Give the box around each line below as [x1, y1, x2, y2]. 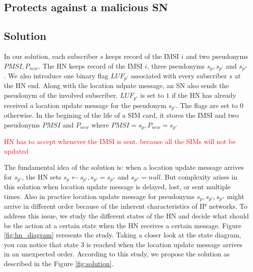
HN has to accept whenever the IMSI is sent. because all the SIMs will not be [4, 136, 236, 146]
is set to [140, 90, 164, 100]
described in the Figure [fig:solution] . [4, 258, 114, 268]
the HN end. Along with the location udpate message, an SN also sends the [4, 80, 229, 91]
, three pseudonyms [147, 60, 205, 71]
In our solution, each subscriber [4, 51, 98, 61]
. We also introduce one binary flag [4, 71, 108, 81]
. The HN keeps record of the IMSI [38, 60, 143, 71]
